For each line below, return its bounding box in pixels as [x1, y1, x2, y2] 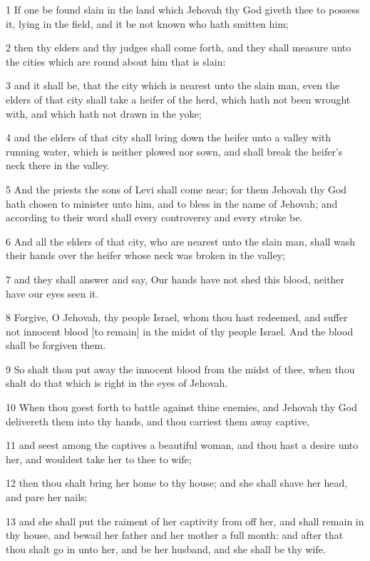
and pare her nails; [6, 490, 88, 505]
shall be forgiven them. [6, 338, 106, 353]
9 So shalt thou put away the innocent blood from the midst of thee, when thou [6, 361, 355, 376]
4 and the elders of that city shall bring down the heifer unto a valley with [6, 130, 332, 145]
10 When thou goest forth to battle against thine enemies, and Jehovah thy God [6, 400, 357, 415]
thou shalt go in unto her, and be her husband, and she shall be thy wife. [6, 541, 326, 556]
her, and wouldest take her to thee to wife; [6, 451, 192, 466]
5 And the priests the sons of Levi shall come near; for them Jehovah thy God [6, 181, 347, 196]
